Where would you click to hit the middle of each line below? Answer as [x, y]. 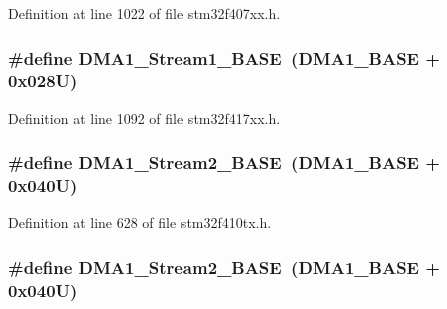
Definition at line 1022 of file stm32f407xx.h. [144, 13]
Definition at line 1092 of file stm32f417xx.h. [144, 117]
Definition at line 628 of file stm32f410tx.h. [140, 222]
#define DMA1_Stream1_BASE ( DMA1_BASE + [224, 57]
